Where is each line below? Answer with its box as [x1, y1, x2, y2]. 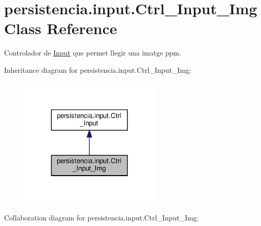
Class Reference [4, 18, 117, 39]
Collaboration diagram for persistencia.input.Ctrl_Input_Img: [4, 212, 199, 222]
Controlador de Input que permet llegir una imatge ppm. [4, 47, 181, 58]
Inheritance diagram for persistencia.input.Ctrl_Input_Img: [4, 64, 191, 75]
